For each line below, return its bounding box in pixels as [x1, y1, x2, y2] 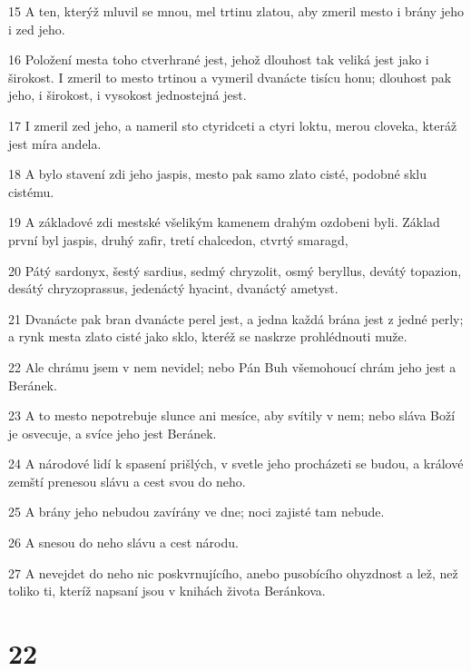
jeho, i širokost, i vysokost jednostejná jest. [8, 85, 247, 104]
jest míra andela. [8, 133, 102, 153]
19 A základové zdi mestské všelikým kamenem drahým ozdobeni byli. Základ [8, 212, 440, 232]
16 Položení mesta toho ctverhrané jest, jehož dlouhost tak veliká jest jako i [8, 50, 429, 69]
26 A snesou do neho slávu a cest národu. [8, 533, 239, 552]
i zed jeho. [8, 19, 65, 38]
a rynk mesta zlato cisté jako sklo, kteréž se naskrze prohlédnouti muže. [8, 327, 407, 346]
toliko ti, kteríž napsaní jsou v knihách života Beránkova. [8, 581, 326, 600]
